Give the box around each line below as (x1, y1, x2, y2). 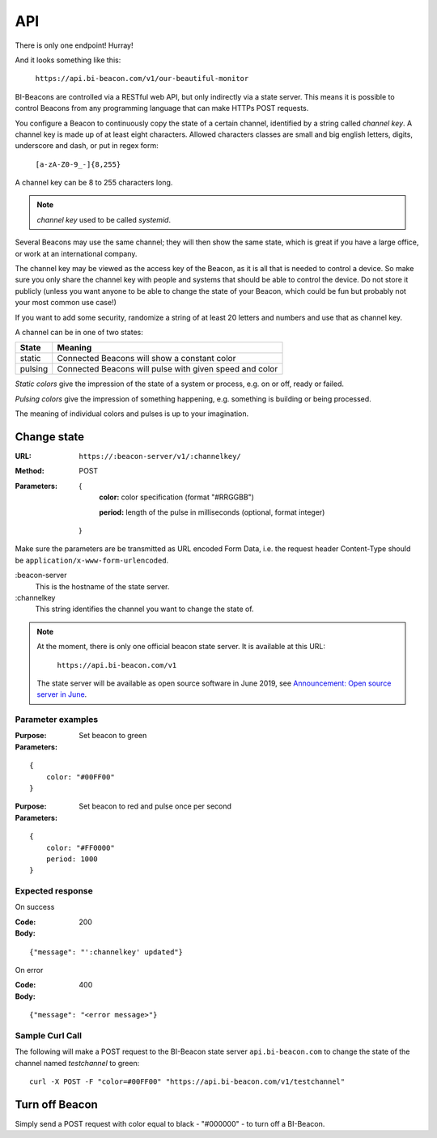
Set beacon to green (78, 731, 147, 741)
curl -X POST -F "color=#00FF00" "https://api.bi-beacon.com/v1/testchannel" (29, 1077, 346, 1086)
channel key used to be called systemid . (36, 214, 172, 224)
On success (15, 902, 55, 912)
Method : (15, 466, 45, 476)
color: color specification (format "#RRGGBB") (99, 492, 255, 502)
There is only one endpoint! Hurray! (15, 40, 134, 50)
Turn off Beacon (15, 1098, 99, 1111)
